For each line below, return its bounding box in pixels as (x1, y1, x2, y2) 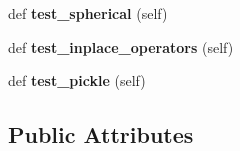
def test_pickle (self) (8, 70, 146, 91)
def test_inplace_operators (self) (8, 36, 234, 57)
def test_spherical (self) (8, 3, 168, 23)
